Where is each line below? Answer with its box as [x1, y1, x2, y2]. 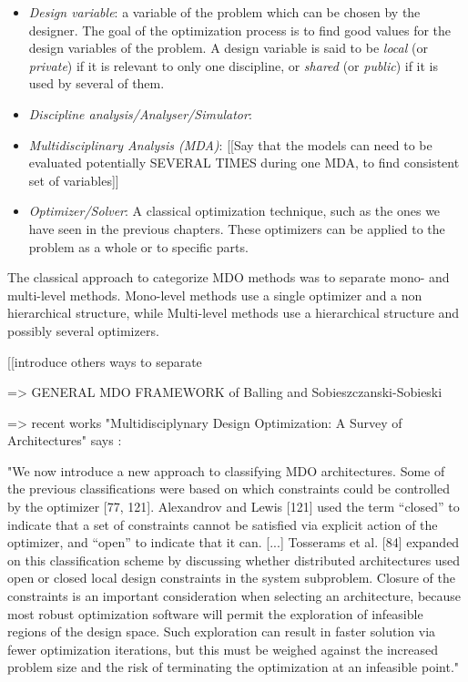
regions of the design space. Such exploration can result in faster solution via [7, 622, 436, 641]
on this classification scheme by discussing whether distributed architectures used [7, 550, 461, 569]
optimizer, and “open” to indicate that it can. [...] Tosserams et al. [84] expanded [7, 533, 460, 552]
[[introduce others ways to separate [7, 351, 202, 371]
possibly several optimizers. [7, 321, 159, 340]
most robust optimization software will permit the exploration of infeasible [7, 604, 423, 623]
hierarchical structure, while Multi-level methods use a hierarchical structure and [7, 303, 460, 322]
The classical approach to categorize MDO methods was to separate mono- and [7, 268, 450, 287]
